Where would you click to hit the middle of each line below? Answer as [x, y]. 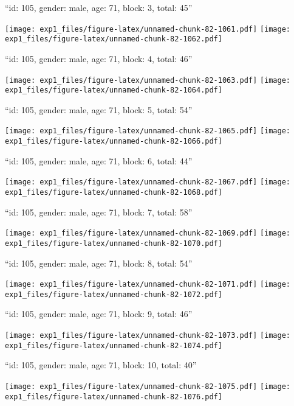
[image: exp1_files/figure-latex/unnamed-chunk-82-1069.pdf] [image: [148, 233]
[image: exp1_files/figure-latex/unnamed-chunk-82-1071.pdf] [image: [148, 285]
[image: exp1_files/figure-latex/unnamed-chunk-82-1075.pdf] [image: [148, 386]
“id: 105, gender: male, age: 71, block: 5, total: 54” [99, 109]
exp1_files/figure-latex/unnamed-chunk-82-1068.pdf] [114, 192]
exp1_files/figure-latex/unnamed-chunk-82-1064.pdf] [114, 90]
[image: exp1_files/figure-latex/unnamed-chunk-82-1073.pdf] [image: [148, 336]
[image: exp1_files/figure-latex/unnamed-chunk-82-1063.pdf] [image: [148, 80]
